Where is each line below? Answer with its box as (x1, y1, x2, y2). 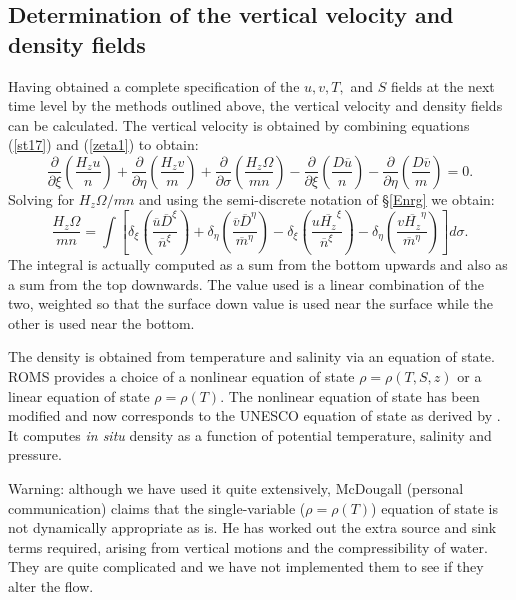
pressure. (8, 444, 62, 465)
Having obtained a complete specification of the (8, 75, 300, 96)
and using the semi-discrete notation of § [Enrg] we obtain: (139, 188, 495, 209)
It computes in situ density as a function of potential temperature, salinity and (8, 424, 492, 445)
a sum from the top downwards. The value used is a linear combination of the (8, 273, 485, 294)
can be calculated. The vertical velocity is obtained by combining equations (8, 114, 470, 135)
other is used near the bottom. (8, 312, 195, 333)
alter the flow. (8, 575, 94, 596)
